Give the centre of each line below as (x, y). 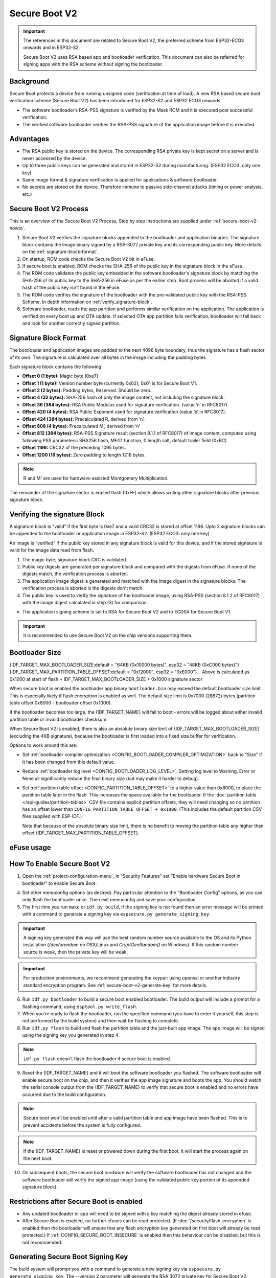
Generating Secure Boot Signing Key (69, 1257)
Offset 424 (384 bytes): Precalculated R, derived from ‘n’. (84, 419)
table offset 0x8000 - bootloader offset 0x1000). (61, 702)
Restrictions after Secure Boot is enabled (76, 1201)
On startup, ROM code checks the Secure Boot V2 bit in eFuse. (89, 259)
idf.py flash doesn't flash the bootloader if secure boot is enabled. (97, 1059)
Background (29, 81)
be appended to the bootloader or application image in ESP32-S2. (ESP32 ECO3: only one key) (109, 534)
